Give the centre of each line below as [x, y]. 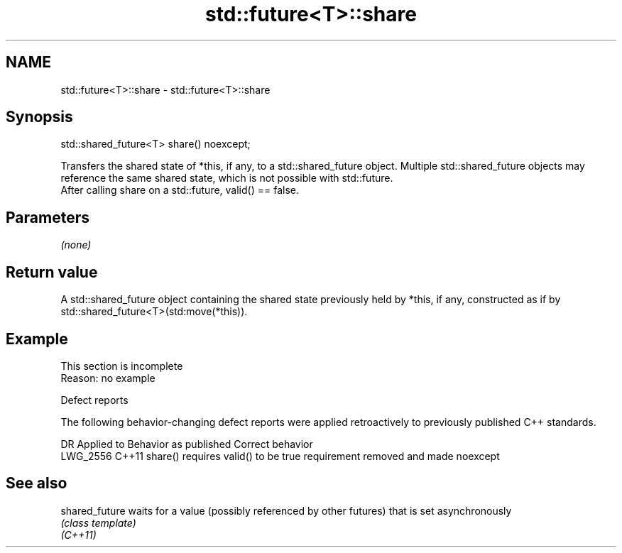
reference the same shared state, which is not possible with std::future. [227, 178]
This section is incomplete [122, 366]
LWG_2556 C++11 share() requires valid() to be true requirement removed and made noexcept [280, 456]
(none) [76, 245]
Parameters [48, 217]
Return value [52, 272]
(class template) [98, 522]
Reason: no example [108, 378]
